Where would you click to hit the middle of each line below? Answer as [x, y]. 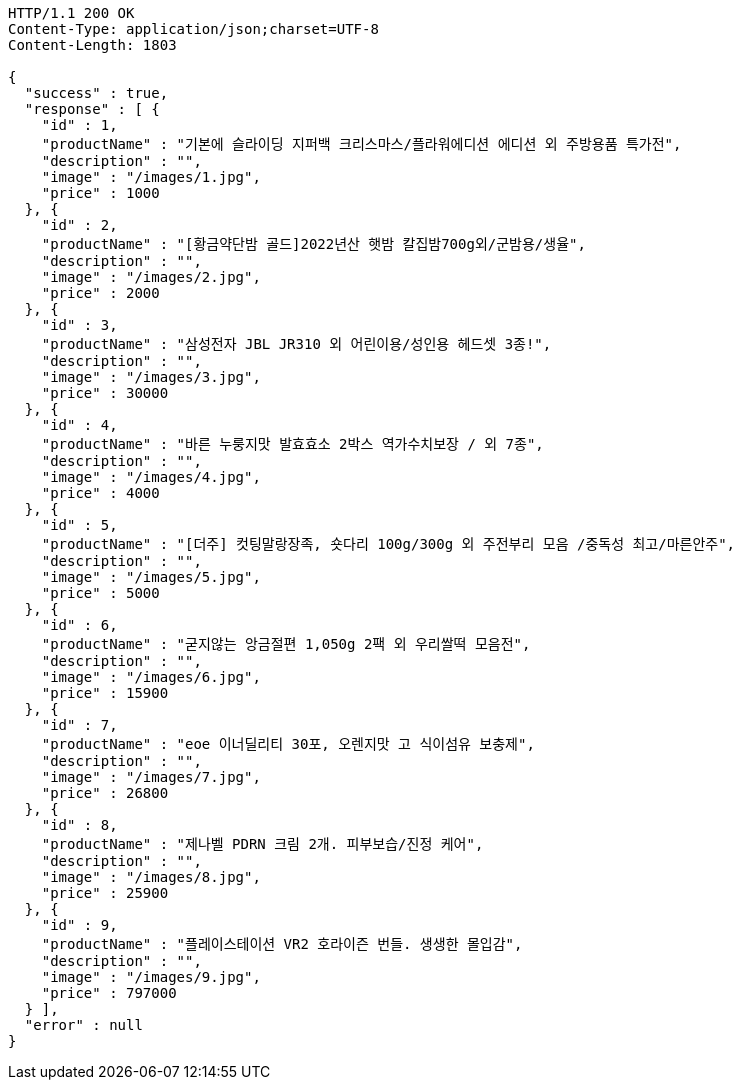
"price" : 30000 [105, 393]
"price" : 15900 [105, 693]
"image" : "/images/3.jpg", [151, 377]
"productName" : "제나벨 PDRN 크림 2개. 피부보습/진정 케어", [262, 844]
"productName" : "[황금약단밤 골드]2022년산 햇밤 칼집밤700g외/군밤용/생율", [313, 244]
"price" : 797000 [109, 993]
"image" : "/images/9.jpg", [151, 977]
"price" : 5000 [100, 593]
